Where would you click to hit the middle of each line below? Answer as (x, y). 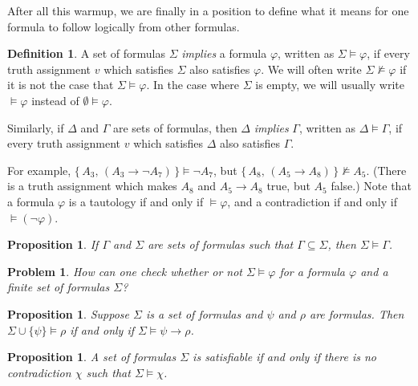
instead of (55, 100)
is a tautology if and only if (136, 201)
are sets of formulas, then (175, 127)
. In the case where (193, 85)
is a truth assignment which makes (92, 186)
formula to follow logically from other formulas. (124, 26)
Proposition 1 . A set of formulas (92, 357)
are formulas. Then (357, 313)
